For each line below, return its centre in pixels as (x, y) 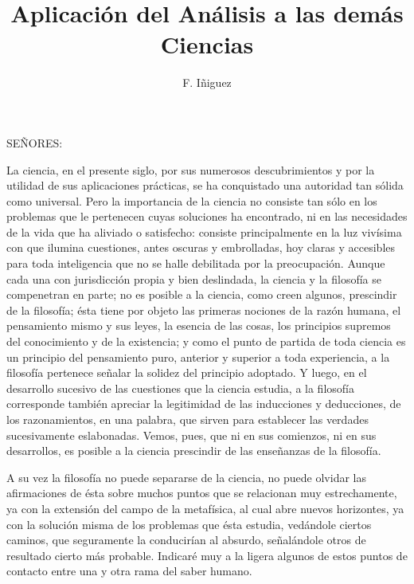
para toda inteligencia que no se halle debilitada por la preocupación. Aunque (196, 263)
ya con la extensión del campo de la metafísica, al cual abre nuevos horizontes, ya (205, 508)
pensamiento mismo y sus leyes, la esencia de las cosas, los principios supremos (199, 325)
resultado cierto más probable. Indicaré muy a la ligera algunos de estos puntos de (207, 555)
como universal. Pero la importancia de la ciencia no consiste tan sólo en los (192, 200)
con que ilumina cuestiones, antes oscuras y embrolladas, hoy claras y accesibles (201, 247)
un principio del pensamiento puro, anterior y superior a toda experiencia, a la (198, 357)
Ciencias (207, 44)
